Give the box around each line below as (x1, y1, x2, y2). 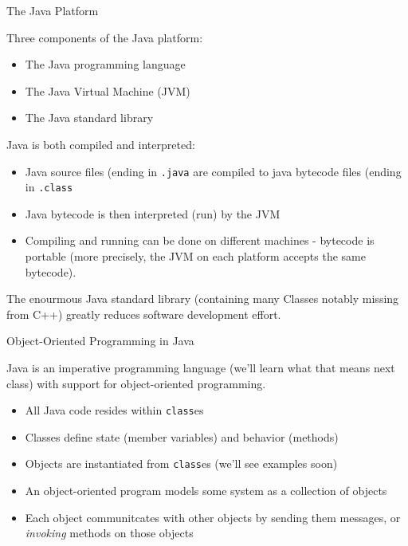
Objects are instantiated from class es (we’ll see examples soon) (25, 455, 338, 472)
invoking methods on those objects (25, 524, 194, 541)
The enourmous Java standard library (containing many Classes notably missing (6, 290, 399, 307)
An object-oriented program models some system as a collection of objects (25, 482, 387, 499)
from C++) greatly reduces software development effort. (6, 305, 281, 322)
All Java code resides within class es (25, 402, 204, 418)
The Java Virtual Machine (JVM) (25, 82, 190, 99)
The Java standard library (25, 109, 154, 126)
